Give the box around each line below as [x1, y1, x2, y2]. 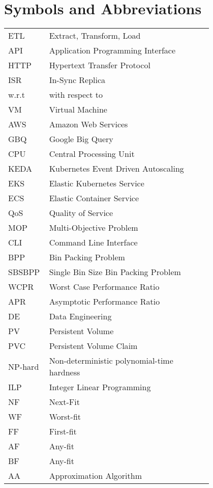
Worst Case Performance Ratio [49, 281, 160, 293]
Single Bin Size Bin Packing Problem [49, 266, 181, 278]
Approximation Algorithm [49, 470, 142, 482]
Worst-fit [49, 411, 81, 423]
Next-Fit [49, 396, 80, 408]
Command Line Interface [49, 236, 138, 249]
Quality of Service [49, 207, 113, 219]
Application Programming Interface [49, 44, 176, 57]
